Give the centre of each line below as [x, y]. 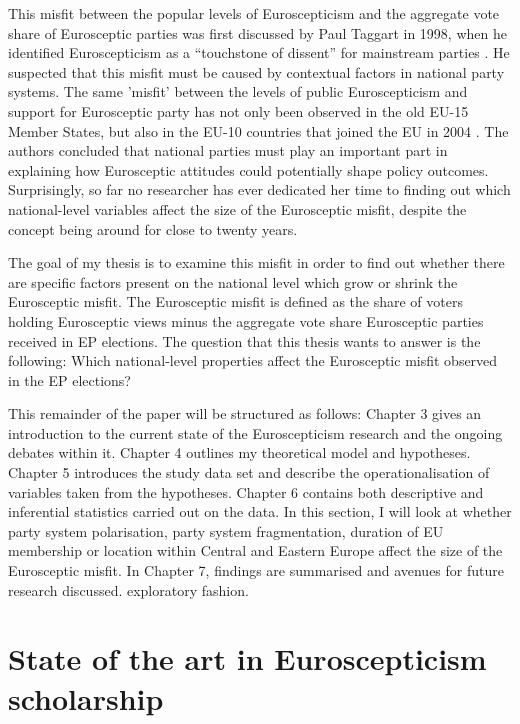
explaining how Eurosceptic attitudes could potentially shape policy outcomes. [248, 169]
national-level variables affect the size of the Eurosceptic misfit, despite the [237, 208]
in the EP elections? [69, 379]
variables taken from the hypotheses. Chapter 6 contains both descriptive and [246, 491]
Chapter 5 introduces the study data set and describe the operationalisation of [249, 472]
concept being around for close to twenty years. [153, 228]
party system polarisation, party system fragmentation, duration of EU [226, 530]
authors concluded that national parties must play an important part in [228, 150]
